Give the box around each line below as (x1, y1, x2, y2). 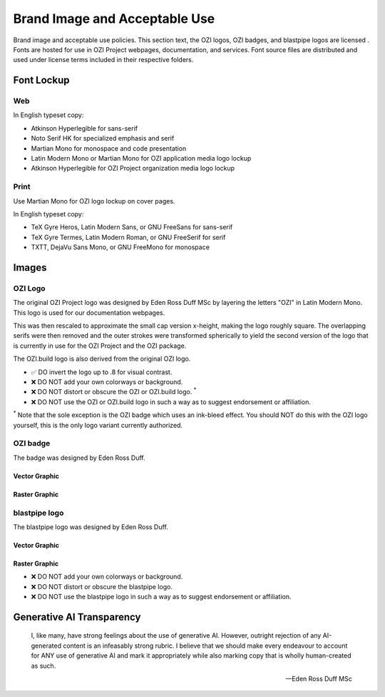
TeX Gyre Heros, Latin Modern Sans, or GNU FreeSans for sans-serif (31, 223, 233, 231)
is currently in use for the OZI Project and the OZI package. (13, 341, 187, 350)
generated (31, 641, 62, 650)
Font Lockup (13, 74, 70, 86)
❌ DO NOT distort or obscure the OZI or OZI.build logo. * (31, 386, 197, 396)
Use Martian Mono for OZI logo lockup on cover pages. (13, 196, 175, 205)
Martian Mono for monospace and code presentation (31, 144, 187, 153)
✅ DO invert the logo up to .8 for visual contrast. (31, 368, 173, 376)
